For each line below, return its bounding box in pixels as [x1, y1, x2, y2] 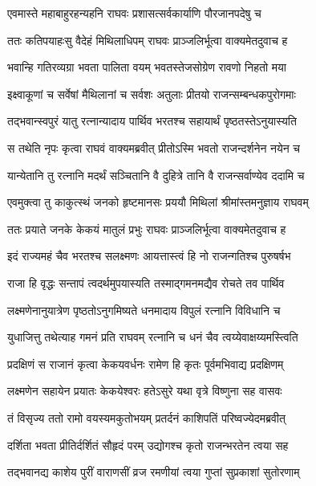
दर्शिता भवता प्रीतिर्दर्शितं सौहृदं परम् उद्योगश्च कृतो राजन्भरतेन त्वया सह [7, 436, 289, 453]
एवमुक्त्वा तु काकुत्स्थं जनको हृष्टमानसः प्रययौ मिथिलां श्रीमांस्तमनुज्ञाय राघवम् [7, 194, 309, 210]
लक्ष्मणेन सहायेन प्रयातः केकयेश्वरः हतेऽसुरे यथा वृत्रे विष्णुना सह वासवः [7, 382, 282, 399]
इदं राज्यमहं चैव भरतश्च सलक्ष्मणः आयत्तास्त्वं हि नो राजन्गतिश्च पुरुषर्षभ [7, 247, 291, 264]
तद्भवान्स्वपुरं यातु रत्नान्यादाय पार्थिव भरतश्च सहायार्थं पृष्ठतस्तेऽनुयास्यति [7, 112, 297, 129]
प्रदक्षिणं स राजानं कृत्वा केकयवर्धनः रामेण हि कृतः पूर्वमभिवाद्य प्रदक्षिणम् [7, 355, 284, 372]
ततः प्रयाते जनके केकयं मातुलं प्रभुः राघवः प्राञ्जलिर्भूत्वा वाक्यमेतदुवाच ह [7, 220, 286, 237]
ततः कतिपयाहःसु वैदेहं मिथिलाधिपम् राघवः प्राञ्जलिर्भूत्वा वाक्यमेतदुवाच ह [7, 31, 288, 48]
